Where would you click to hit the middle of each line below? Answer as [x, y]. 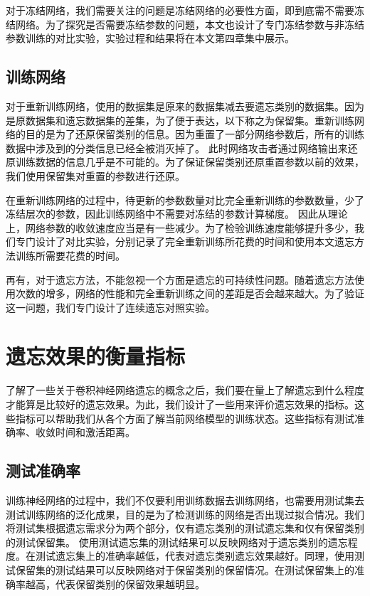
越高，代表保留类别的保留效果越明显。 [115, 584]
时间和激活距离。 [95, 432]
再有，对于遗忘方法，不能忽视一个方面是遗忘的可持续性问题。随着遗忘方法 [180, 279]
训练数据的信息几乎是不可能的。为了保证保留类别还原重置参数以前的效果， [190, 162]
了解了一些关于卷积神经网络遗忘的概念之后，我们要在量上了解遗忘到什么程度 [185, 390]
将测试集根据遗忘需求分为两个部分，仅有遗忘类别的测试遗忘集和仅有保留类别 [185, 528]
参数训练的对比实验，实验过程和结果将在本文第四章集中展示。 [150, 38]
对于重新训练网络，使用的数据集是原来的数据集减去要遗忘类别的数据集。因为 [185, 106]
